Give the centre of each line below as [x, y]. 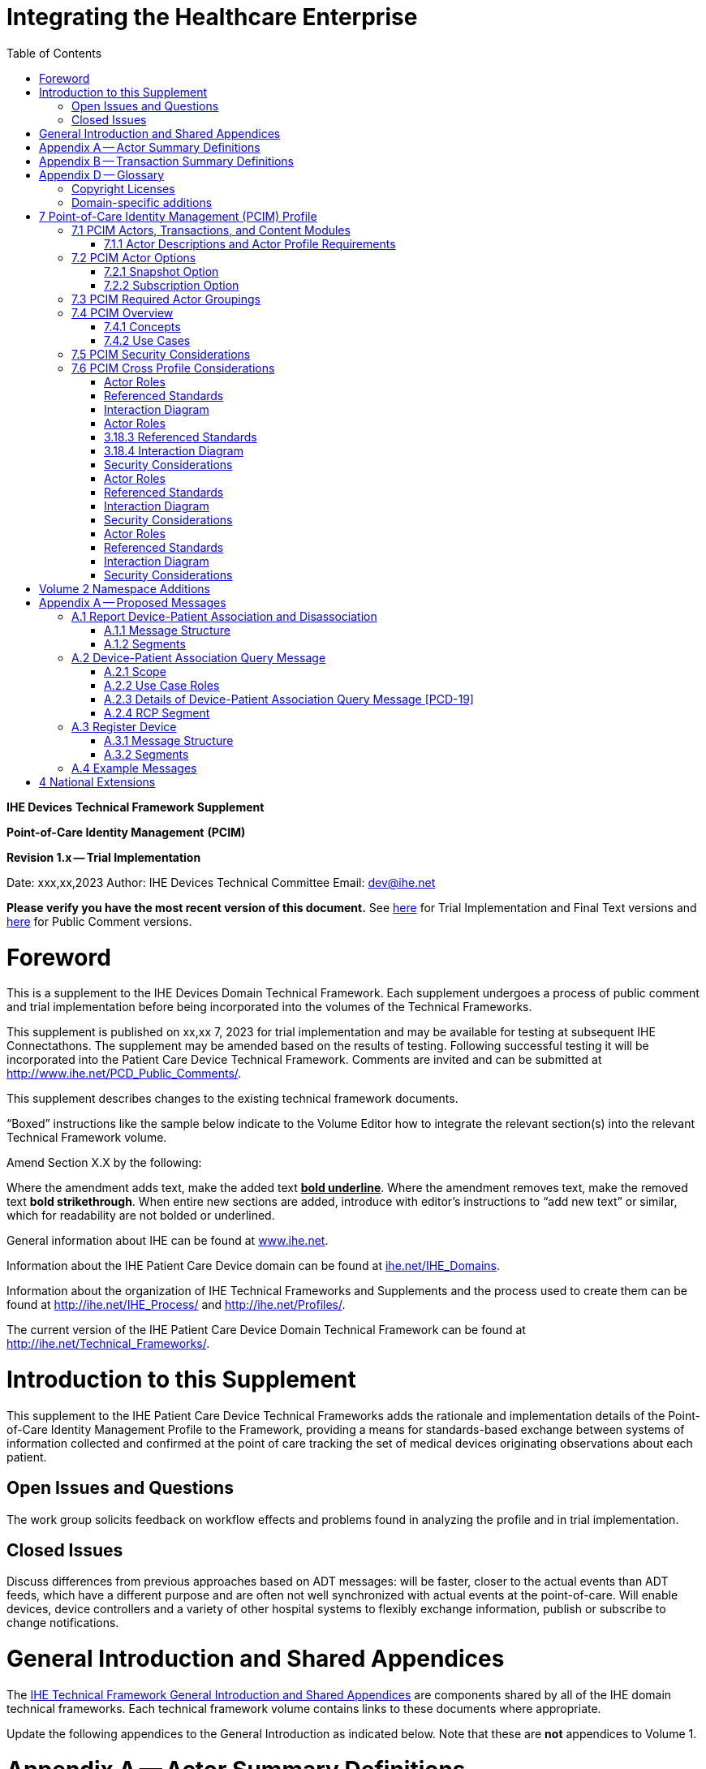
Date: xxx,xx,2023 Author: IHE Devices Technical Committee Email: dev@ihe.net [221, 882]
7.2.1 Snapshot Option [161, 271]
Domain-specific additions [142, 202]
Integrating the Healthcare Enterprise [212, 17]
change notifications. [63, 1623]
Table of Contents [54, 53]
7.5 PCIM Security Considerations [161, 354]
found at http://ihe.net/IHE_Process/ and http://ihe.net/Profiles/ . [176, 1305]
